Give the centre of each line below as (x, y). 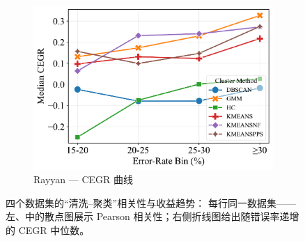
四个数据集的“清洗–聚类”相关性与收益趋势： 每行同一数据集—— (151, 202)
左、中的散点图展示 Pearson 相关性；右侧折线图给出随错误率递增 (152, 216)
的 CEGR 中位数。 (48, 230)
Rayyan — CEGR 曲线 (84, 179)
